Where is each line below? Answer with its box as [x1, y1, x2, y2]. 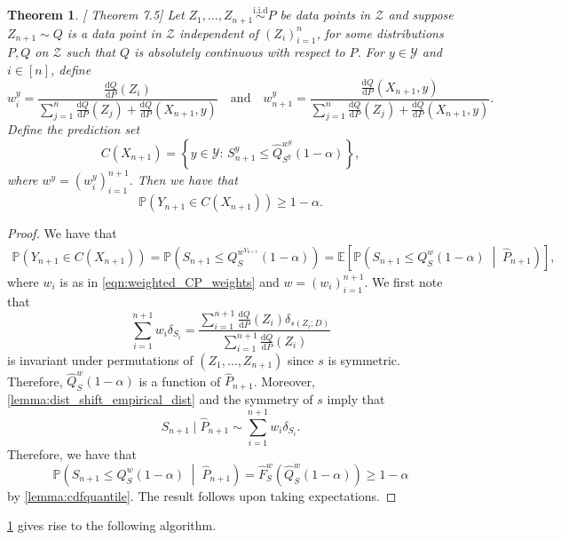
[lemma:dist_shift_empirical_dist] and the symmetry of [7, 390, 313, 409]
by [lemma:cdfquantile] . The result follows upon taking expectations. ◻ [7, 486, 397, 504]
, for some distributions [316, 23, 444, 42]
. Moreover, [253, 371, 315, 390]
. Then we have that [129, 171, 238, 189]
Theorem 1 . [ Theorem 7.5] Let [7, 5, 185, 24]
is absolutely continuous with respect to [134, 43, 345, 61]
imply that [327, 390, 385, 409]
